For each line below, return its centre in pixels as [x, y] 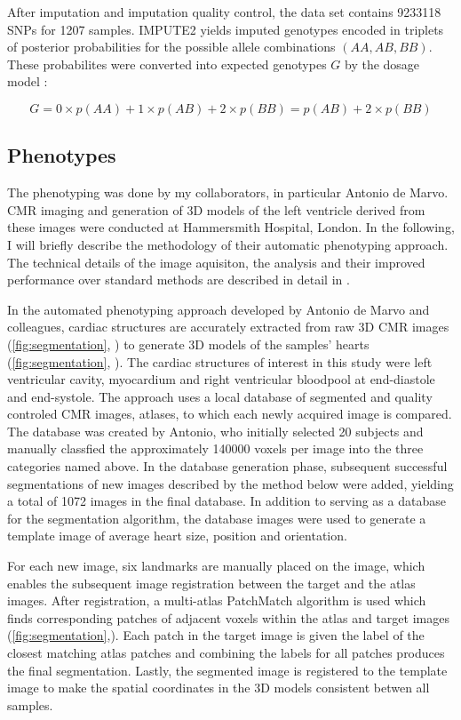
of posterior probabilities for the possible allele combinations [171, 47]
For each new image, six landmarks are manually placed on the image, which [216, 566]
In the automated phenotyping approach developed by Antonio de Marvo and [219, 309]
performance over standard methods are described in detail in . [179, 280]
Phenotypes [62, 155]
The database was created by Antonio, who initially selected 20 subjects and [215, 431]
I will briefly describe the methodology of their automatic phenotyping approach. [228, 244]
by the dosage [382, 64]
